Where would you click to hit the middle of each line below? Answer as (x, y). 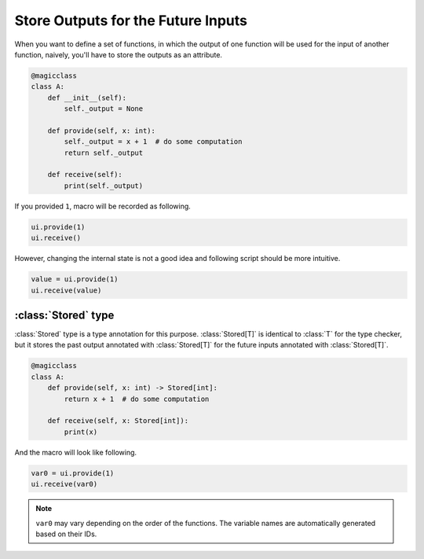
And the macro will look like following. (76, 452)
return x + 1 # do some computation (137, 399)
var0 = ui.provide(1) (73, 473)
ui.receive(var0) (64, 484)
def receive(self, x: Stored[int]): (118, 421)
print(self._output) (104, 186)
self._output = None (104, 109)
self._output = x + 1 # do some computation (153, 142)
